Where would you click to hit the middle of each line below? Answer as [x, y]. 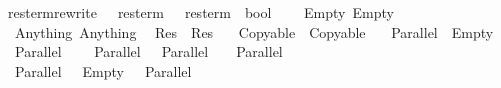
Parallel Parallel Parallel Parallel [148, 51]
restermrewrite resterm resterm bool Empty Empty [200, 12]
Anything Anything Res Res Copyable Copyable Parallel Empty [254, 31]
